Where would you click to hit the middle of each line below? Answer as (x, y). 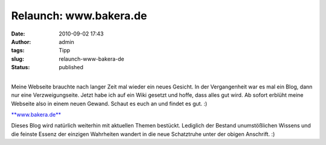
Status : (21, 67)
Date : (18, 34)
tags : (18, 51)
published (71, 67)
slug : (18, 59)
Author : (21, 42)
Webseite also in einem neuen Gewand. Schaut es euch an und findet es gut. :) (109, 103)
